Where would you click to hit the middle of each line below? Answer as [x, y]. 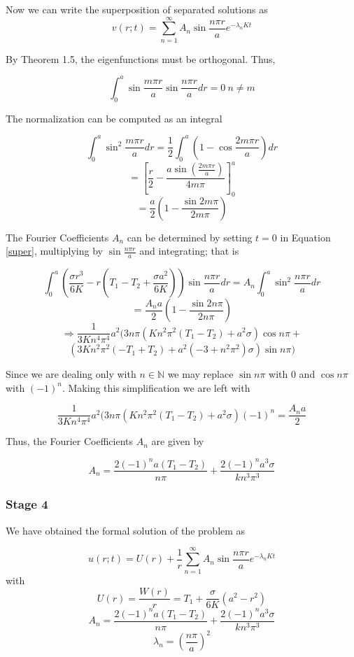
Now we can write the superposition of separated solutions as [137, 9]
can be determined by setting [190, 237]
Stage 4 [27, 504]
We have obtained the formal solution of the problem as [126, 530]
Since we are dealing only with [71, 374]
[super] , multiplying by [54, 251]
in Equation [305, 237]
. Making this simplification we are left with [156, 387]
